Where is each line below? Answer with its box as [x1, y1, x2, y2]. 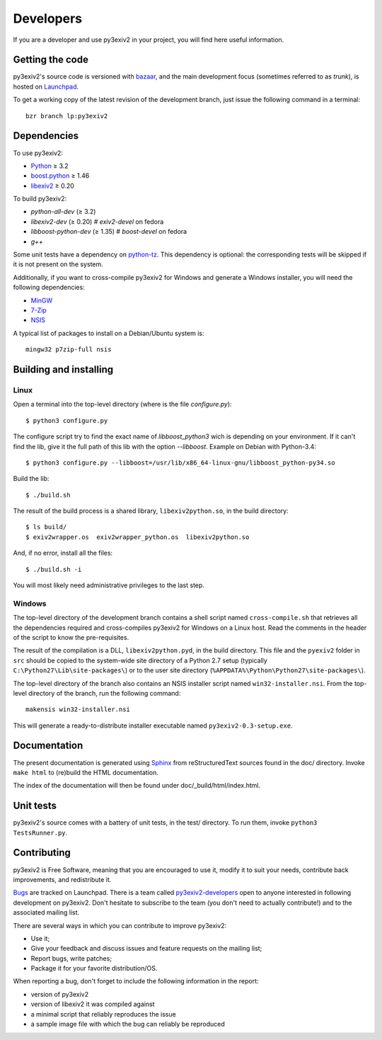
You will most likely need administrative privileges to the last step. [13, 581, 205, 589]
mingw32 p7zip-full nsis [25, 346, 112, 354]
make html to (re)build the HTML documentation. [13, 768, 158, 776]
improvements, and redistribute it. [13, 875, 112, 883]
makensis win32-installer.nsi [25, 706, 131, 713]
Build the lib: [13, 475, 50, 483]
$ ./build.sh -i [25, 565, 82, 573]
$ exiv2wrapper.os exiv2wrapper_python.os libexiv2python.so [25, 533, 250, 541]
